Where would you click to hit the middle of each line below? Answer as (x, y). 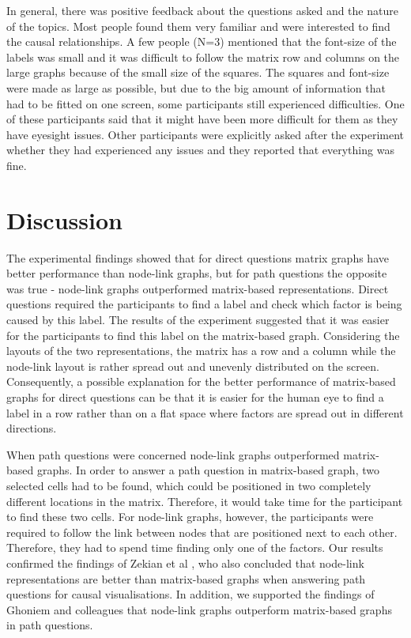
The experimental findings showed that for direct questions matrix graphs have (198, 257)
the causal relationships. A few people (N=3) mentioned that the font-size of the (202, 42)
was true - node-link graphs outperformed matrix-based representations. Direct (198, 288)
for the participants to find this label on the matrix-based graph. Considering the (203, 335)
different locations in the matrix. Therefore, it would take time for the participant (205, 501)
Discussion (64, 219)
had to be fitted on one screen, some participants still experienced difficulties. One (205, 103)
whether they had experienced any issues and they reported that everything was (200, 150)
